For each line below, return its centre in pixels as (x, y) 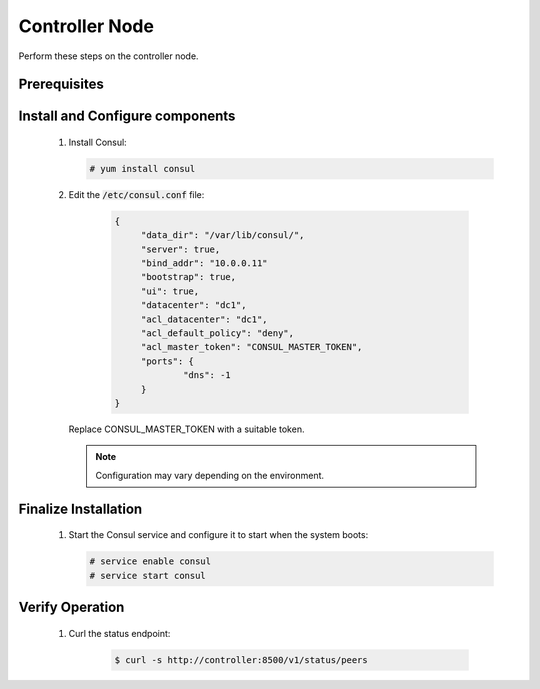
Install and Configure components (127, 116)
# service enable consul (150, 561)
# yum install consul (142, 168)
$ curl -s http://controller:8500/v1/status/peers (241, 659)
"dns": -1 (207, 375)
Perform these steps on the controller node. (108, 56)
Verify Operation (71, 606)
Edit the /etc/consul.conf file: (136, 194)
